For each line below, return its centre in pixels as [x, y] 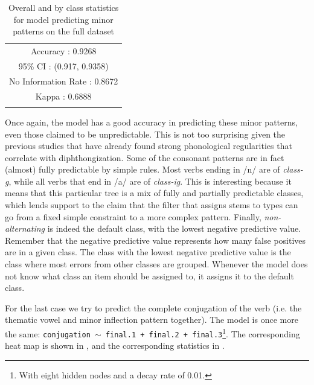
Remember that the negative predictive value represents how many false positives [155, 240]
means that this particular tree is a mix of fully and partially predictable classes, [154, 193]
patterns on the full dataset [64, 31]
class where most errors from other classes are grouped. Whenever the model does [156, 264]
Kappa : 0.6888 [63, 96]
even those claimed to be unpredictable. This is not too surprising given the [145, 134]
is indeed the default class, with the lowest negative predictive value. [174, 228]
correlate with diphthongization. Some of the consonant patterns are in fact [145, 157]
